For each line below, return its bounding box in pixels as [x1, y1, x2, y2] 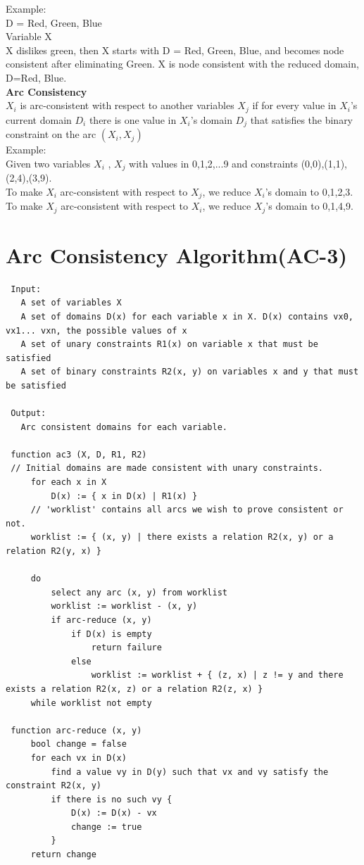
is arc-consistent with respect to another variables [20, 98, 234, 113]
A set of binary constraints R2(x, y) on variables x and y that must [20, 367, 359, 377]
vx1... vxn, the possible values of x [6, 325, 187, 336]
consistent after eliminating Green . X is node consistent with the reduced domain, [6, 56, 359, 71]
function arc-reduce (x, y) [11, 725, 142, 735]
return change [30, 850, 96, 860]
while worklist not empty [30, 697, 152, 708]
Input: [11, 284, 42, 294]
